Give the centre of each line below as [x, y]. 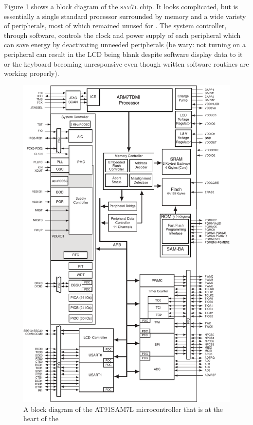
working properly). [32, 73]
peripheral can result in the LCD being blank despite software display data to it [123, 54]
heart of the [41, 418]
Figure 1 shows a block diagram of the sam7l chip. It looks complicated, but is [121, 6]
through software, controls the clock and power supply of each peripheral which [122, 35]
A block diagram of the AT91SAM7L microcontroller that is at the [123, 409]
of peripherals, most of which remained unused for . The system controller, [115, 26]
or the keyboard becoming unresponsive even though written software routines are [126, 63]
